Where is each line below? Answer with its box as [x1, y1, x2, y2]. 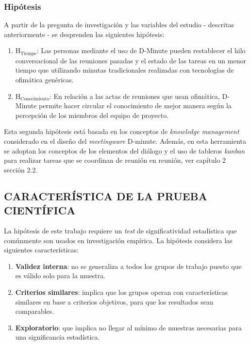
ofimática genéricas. [15, 75, 74, 85]
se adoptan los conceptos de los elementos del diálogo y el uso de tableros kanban [4, 145, 245, 155]
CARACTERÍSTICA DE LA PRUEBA [4, 188, 208, 203]
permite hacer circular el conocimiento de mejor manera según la [39, 100, 232, 111]
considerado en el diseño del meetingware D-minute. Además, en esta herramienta [4, 136, 247, 146]
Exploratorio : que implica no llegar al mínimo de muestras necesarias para [15, 322, 242, 332]
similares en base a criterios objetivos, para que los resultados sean [15, 296, 214, 307]
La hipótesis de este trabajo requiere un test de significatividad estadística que [4, 225, 237, 235]
